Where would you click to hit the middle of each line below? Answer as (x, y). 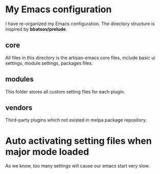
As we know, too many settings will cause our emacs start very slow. (77, 166)
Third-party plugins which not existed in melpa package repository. (76, 120)
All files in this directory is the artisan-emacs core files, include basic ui (80, 57)
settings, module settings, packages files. (49, 63)
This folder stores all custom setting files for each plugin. (65, 91)
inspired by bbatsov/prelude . (36, 29)
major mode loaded (47, 152)
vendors (19, 108)
